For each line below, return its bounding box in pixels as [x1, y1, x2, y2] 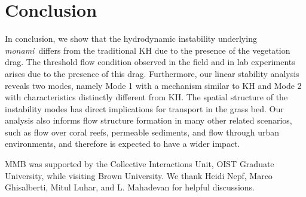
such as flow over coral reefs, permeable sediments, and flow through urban [5, 125, 280, 138]
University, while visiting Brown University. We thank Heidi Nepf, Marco [5, 169, 273, 181]
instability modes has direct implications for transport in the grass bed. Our [5, 102, 284, 115]
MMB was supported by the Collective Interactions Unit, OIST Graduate [5, 158, 274, 170]
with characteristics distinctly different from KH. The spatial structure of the [5, 91, 288, 103]
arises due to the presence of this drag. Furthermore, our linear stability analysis [5, 67, 299, 79]
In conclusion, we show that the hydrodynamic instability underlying [5, 32, 257, 45]
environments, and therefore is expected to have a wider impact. [5, 137, 240, 150]
